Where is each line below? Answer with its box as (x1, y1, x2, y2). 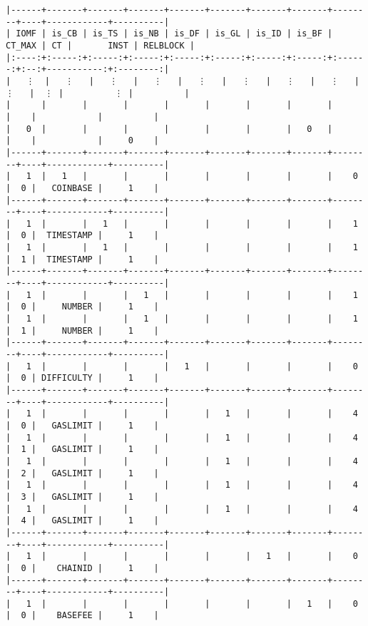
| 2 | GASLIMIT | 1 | (6, 468, 159, 478)
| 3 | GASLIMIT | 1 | (6, 491, 159, 502)
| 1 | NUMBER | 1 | (6, 325, 159, 336)
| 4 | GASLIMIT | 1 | (6, 515, 159, 526)
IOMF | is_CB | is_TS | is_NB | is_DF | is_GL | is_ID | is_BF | (16, 29, 333, 39)
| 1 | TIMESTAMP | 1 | (6, 254, 159, 265)
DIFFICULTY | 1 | (41, 373, 159, 384)
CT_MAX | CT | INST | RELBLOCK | (6, 40, 195, 51)
